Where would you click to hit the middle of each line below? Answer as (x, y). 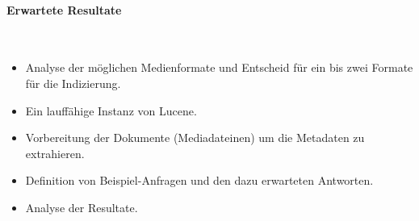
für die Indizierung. (73, 83)
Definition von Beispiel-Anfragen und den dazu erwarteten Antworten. (199, 180)
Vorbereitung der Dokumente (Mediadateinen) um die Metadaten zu (195, 138)
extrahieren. (55, 153)
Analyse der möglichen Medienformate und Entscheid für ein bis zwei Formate (219, 67)
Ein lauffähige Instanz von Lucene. (111, 110)
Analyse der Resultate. (82, 207)
